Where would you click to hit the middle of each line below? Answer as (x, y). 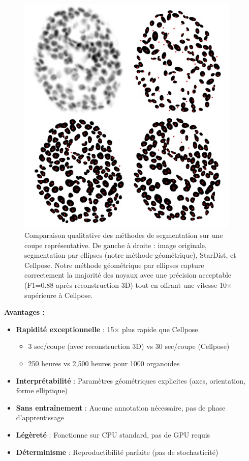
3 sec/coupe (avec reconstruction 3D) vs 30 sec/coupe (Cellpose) (129, 346)
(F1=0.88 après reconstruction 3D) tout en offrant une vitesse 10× (128, 284)
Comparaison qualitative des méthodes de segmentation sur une (124, 235)
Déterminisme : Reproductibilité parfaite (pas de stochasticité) (117, 452)
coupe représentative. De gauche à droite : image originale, (116, 245)
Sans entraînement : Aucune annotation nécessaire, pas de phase (121, 407)
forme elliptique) (42, 390)
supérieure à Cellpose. (59, 295)
